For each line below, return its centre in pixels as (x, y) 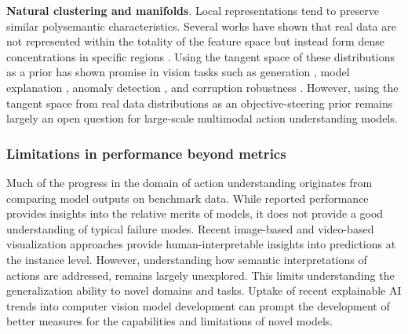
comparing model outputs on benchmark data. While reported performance (188, 198)
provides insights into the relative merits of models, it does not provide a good (195, 213)
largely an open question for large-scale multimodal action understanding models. (202, 118)
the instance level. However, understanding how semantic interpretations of (187, 259)
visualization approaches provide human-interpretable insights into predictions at (201, 244)
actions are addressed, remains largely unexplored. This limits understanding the (200, 275)
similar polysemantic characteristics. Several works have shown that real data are (201, 26)
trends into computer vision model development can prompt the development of (198, 305)
